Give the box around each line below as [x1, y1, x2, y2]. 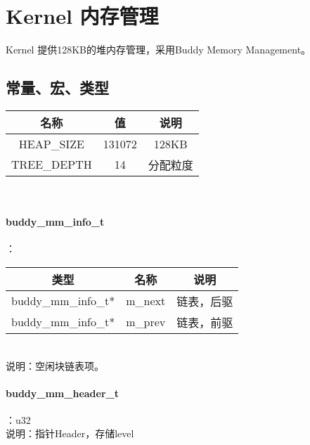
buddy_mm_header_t [6, 385, 119, 400]
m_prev [126, 314, 166, 330]
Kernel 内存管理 [6, 1, 159, 30]
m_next [126, 292, 166, 309]
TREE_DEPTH [11, 156, 92, 173]
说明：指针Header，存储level [6, 426, 134, 441]
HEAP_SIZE [18, 135, 84, 152]
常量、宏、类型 [6, 77, 109, 98]
